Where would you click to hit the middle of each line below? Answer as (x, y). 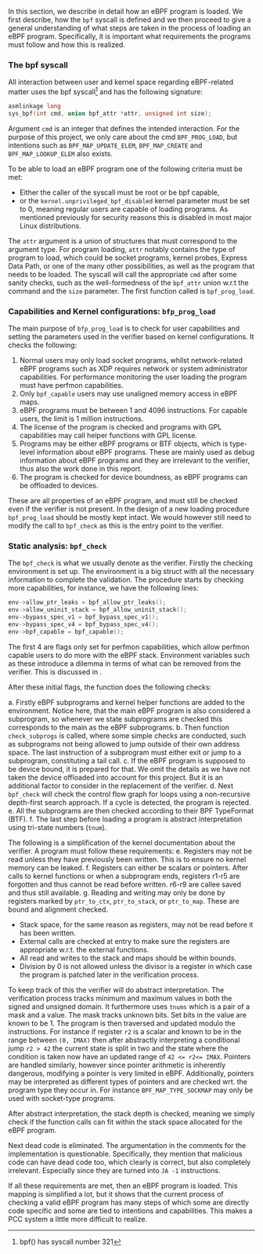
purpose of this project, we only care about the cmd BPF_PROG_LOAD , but (123, 137)
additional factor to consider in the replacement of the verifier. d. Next (121, 785)
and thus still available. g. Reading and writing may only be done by (117, 892)
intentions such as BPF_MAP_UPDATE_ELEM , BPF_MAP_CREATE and (105, 145)
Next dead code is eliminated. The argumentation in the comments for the (127, 1145)
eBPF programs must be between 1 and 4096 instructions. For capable (133, 410)
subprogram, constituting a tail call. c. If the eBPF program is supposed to (127, 760)
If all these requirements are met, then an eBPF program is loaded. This (123, 1186)
